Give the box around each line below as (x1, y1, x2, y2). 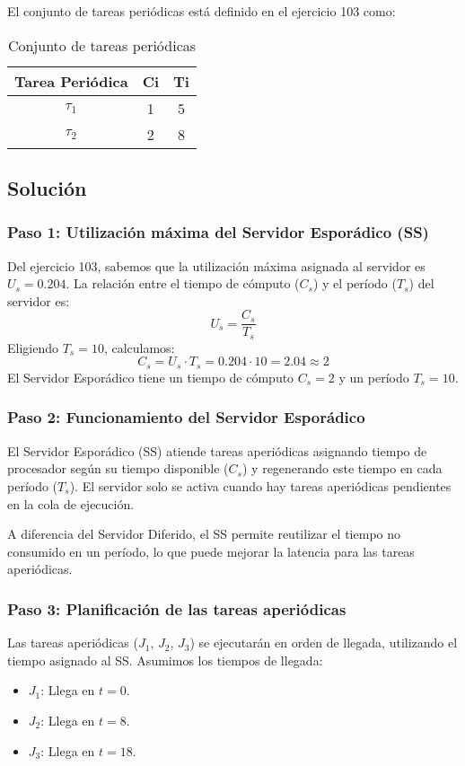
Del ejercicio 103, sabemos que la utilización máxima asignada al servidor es (7, 256, 426, 275)
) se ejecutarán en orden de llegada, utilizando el (189, 633, 458, 652)
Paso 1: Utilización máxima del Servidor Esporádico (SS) (7, 221, 429, 243)
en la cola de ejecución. (7, 494, 135, 513)
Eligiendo (7, 338, 58, 357)
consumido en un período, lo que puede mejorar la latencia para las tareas (7, 541, 415, 560)
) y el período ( (312, 274, 397, 293)
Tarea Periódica (14, 70, 128, 92)
